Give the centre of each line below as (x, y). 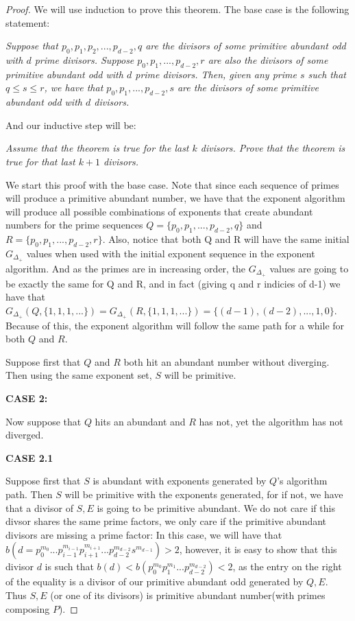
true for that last (40, 161)
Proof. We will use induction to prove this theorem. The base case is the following (177, 9)
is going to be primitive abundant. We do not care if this (216, 507)
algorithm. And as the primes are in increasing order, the (126, 268)
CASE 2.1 (29, 457)
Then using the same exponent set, (79, 375)
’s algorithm (302, 481)
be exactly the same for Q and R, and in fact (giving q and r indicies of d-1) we (173, 283)
